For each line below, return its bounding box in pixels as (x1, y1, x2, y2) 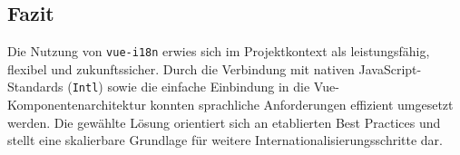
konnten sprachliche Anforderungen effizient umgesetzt (150, 95, 454, 114)
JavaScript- (358, 59, 422, 78)
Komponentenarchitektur (7, 95, 146, 114)
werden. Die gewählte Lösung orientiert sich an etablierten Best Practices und (7, 112, 441, 131)
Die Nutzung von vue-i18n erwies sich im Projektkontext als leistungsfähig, (7, 42, 430, 61)
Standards (7, 77, 64, 96)
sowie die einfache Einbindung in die (107, 77, 310, 96)
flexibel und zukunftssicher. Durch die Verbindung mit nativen (7, 59, 355, 78)
